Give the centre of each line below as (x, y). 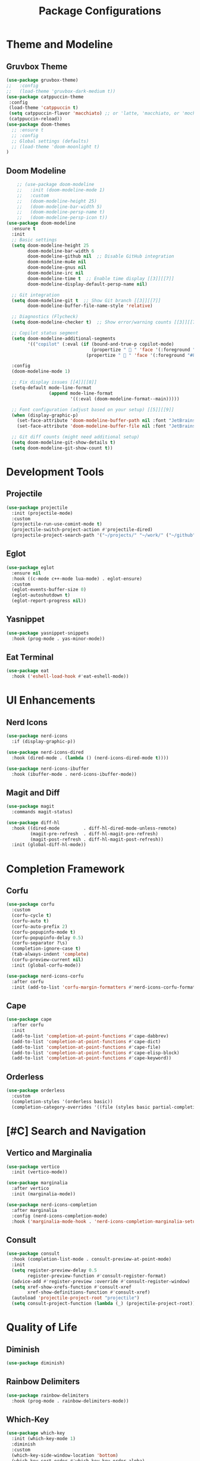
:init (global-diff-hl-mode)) (49, 845)
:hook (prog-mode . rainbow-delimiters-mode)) (70, 1401)
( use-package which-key (36, 1433)
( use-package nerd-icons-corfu (45, 976)
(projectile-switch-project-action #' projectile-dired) (82, 530)
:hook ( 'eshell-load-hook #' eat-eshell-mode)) (70, 677)
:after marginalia (35, 1210)
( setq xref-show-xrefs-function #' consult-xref (72, 1287)
